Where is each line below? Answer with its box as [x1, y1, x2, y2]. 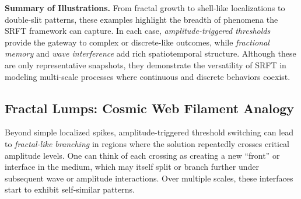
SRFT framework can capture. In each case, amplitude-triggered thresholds [5, 25, 271, 37]
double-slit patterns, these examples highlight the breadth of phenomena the [5, 13, 278, 25]
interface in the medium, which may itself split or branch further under [5, 160, 259, 173]
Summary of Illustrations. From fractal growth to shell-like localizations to [5, 2, 285, 13]
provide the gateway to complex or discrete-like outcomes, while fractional [5, 36, 269, 48]
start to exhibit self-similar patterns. [5, 183, 135, 195]
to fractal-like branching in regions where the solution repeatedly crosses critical [5, 137, 290, 149]
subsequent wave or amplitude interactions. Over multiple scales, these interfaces [5, 172, 293, 184]
